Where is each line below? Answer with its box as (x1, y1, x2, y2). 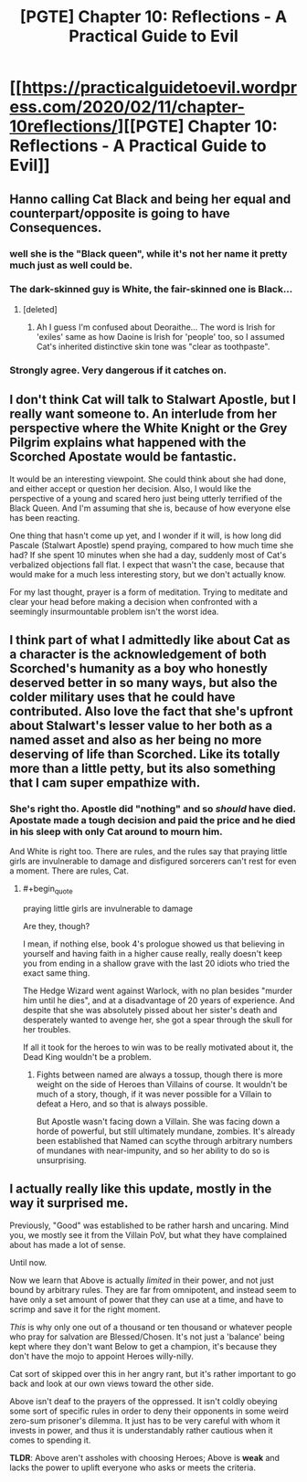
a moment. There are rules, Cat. (9, 865, 130, 876)
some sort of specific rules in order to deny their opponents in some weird (9, 1405, 290, 1416)
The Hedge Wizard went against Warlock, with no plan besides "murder (22, 985, 293, 997)
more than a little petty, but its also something (9, 760, 276, 776)
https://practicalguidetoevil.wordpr (21, 78, 298, 98)
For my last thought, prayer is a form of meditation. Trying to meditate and (9, 587, 288, 598)
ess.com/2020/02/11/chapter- (9, 97, 245, 118)
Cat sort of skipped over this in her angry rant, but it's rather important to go (9, 1368, 297, 1379)
